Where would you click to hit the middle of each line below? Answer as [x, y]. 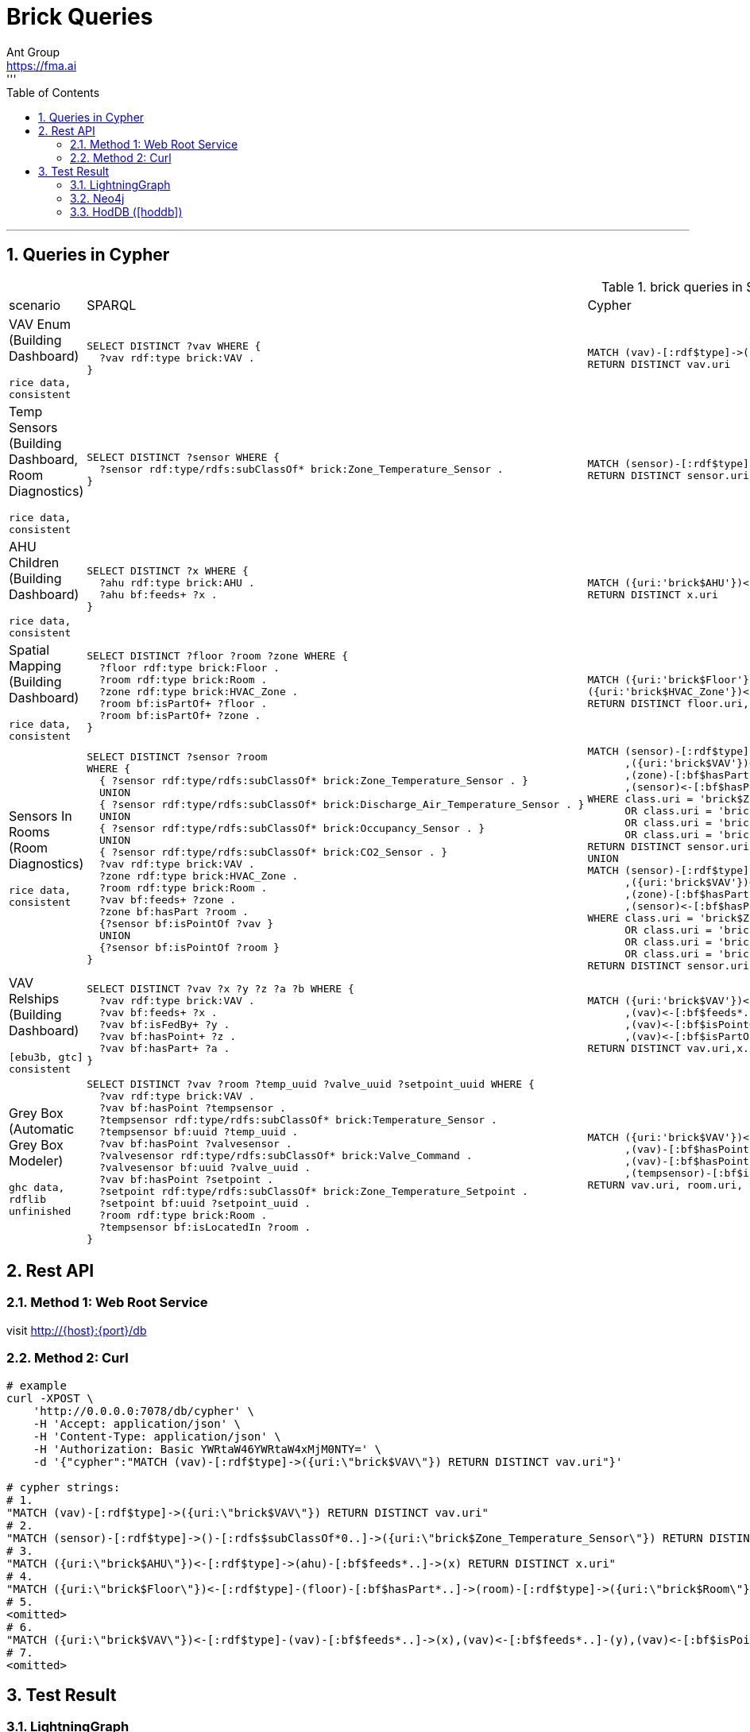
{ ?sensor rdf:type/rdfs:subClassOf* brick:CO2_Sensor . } [273, 852]
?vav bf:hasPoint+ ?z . [168, 1037]
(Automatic [42, 1129]
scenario [35, 305]
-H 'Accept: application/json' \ [137, 1423]
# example [37, 1385]
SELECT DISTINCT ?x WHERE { [168, 570]
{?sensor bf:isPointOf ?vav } [186, 924]
